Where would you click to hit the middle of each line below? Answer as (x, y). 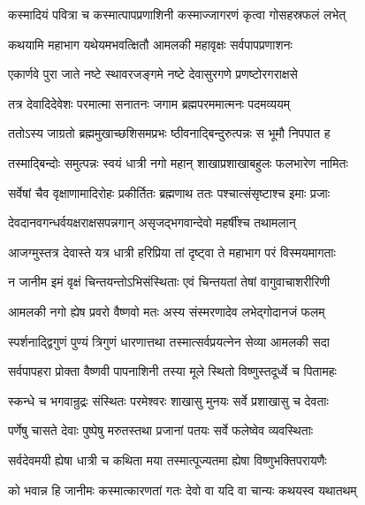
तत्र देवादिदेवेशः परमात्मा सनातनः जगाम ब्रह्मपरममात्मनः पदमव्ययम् (149, 103)
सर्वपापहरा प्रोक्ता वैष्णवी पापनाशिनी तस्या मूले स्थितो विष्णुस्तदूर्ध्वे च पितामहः (172, 371)
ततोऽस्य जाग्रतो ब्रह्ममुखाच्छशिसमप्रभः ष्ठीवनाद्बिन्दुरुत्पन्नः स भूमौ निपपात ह (169, 133)
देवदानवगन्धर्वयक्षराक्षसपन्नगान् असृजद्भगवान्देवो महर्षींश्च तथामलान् (152, 222)
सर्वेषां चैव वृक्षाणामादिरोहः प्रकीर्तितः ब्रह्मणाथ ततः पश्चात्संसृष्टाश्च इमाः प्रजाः (169, 192)
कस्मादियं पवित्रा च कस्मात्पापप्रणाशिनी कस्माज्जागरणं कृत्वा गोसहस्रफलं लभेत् (177, 14)
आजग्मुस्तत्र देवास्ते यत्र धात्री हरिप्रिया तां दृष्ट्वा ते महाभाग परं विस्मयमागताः (172, 252)
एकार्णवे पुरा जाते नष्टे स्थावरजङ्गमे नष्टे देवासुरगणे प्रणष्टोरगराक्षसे (153, 74)
